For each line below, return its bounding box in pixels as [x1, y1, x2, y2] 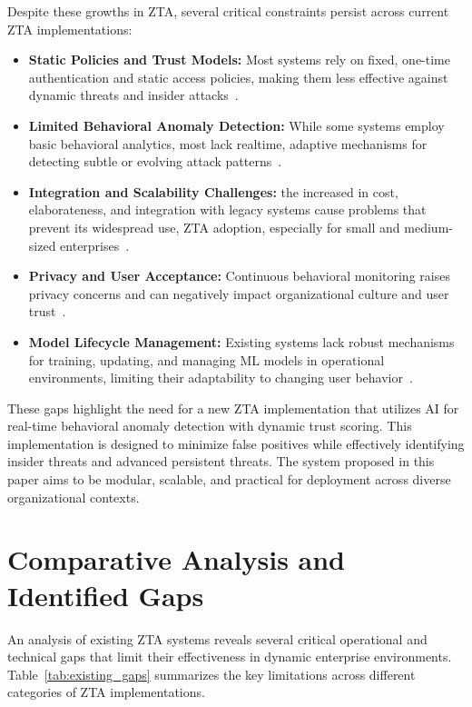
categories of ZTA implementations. [7, 682, 205, 702]
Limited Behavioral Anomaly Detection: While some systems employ [28, 115, 445, 134]
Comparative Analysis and [7, 541, 346, 578]
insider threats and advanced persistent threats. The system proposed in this [7, 452, 435, 471]
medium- [404, 217, 453, 236]
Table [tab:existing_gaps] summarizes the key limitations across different [7, 664, 416, 683]
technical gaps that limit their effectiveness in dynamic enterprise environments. [7, 647, 452, 666]
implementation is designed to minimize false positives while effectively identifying [7, 433, 465, 453]
